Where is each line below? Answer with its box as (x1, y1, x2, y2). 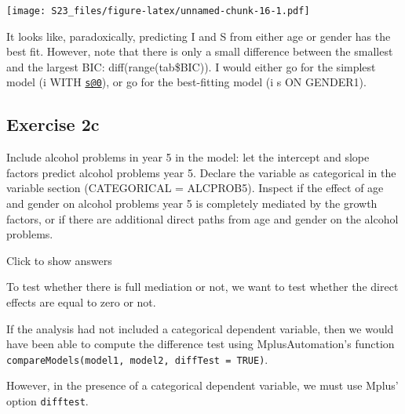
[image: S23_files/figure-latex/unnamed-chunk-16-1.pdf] (6, 5, 310, 16)
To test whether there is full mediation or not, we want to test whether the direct (6, 278, 399, 295)
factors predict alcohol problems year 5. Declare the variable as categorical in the (6, 164, 396, 180)
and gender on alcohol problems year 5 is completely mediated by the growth (6, 195, 378, 212)
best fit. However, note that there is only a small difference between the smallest (6, 43, 393, 60)
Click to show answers (6, 252, 112, 268)
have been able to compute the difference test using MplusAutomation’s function (6, 336, 395, 352)
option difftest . (6, 393, 89, 409)
